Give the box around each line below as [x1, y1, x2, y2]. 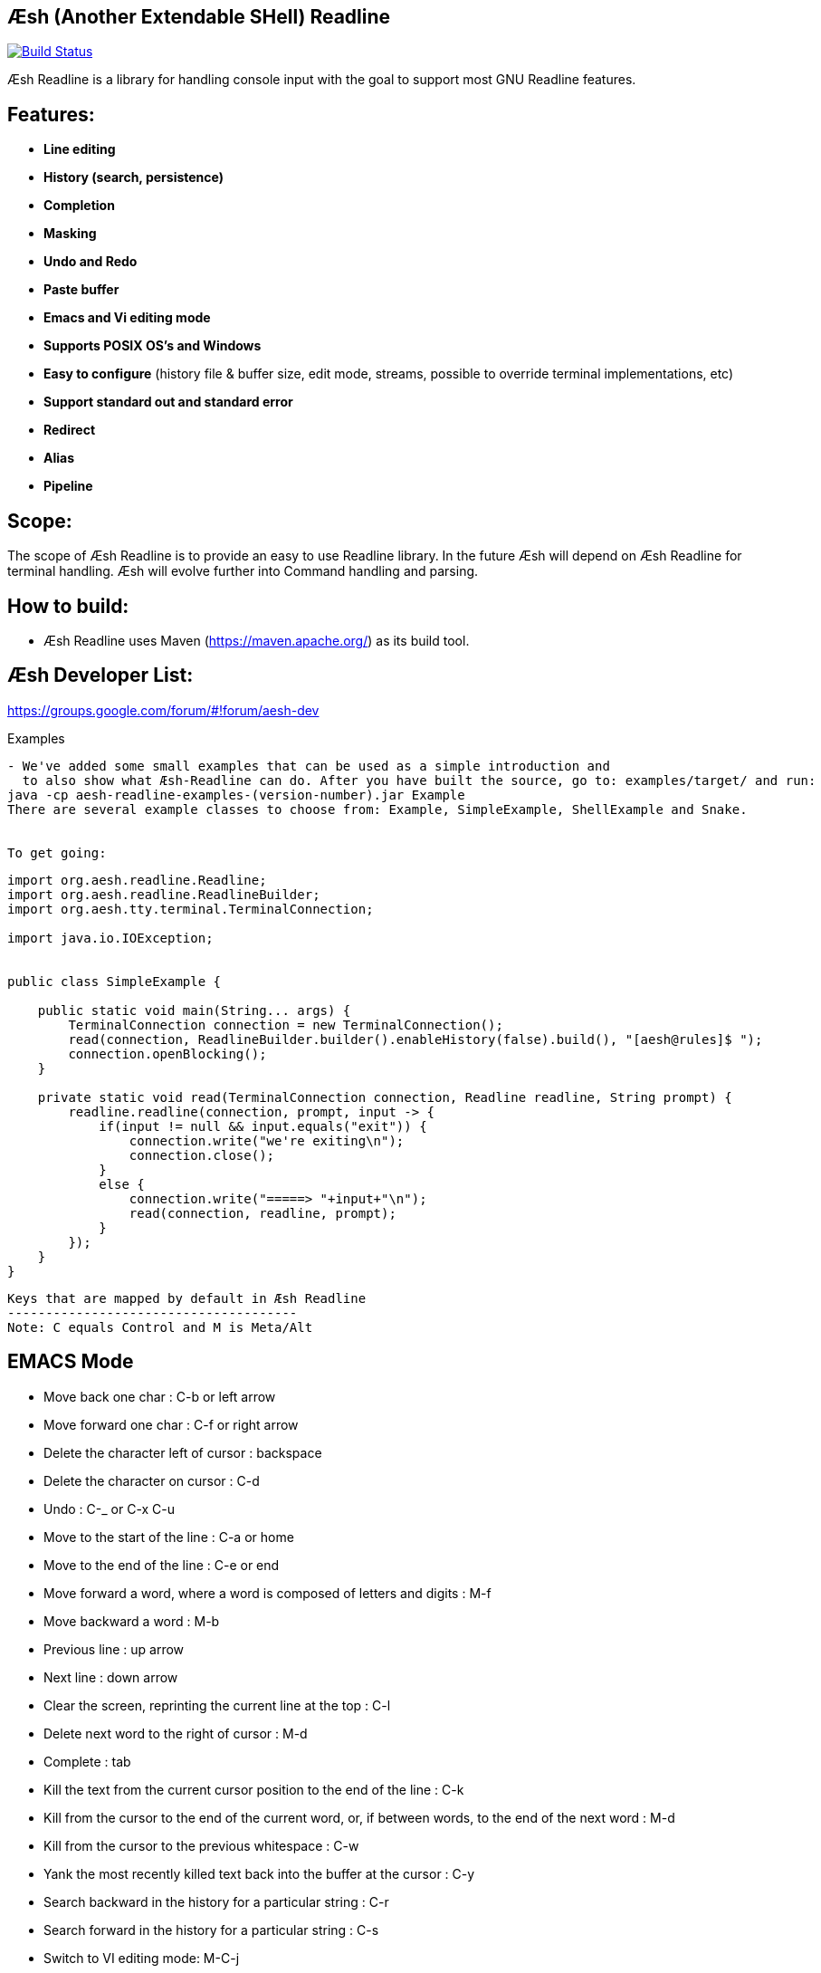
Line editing [43, 141, 116, 158]
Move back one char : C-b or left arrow [43, 1388, 276, 1404]
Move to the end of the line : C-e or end [43, 1556, 280, 1573]
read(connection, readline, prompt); [129, 1205, 396, 1221]
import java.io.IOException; [7, 930, 214, 945]
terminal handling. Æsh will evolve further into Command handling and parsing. [7, 563, 479, 579]
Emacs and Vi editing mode [43, 310, 211, 326]
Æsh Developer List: [7, 664, 194, 687]
